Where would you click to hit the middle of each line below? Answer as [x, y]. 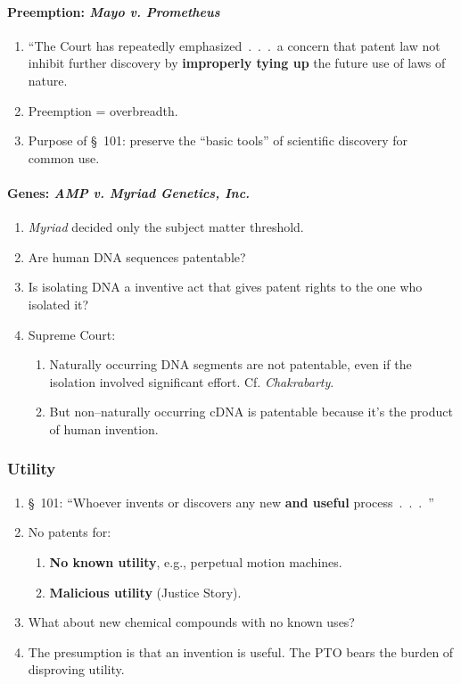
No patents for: [70, 532]
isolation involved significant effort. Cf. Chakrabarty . [192, 381]
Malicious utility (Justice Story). [145, 592]
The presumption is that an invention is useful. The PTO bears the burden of [241, 651]
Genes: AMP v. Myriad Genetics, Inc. [129, 192]
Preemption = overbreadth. [103, 110]
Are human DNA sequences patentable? [137, 256]
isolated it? [58, 304]
